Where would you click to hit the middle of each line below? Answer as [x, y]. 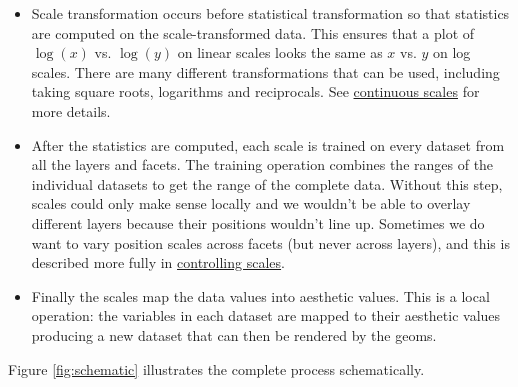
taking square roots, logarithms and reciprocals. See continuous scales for [255, 91]
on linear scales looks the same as [280, 52]
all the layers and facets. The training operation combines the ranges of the [262, 164]
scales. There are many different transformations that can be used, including [265, 71]
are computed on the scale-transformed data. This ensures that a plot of [253, 32]
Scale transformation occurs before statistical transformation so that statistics [270, 13]
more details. [71, 110]
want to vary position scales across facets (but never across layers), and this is [270, 242]
